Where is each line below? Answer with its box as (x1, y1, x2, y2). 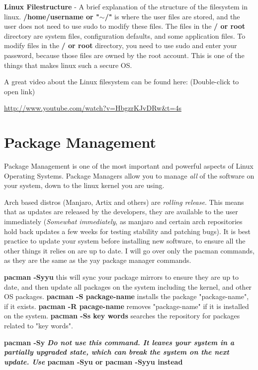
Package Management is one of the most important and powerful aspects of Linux (4, 161, 254, 171)
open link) (4, 86, 35, 96)
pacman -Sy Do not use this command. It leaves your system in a (4, 337, 235, 347)
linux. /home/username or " (4, 11, 99, 21)
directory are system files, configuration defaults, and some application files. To (4, 30, 246, 41)
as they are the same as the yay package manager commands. (4, 255, 191, 265)
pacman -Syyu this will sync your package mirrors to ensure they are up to (4, 272, 239, 282)
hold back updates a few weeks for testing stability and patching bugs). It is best (4, 226, 251, 236)
